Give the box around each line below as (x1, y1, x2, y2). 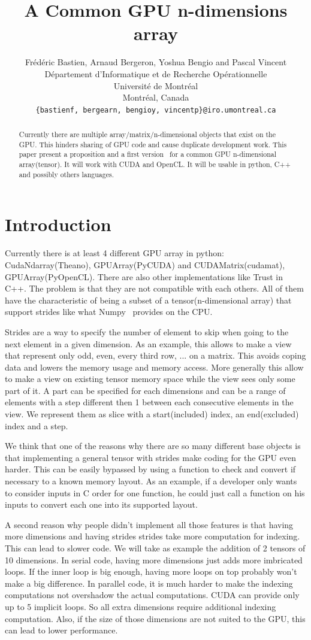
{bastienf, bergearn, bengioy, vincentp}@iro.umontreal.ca (35, 105, 276, 114)
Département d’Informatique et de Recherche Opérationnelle (44, 67, 267, 80)
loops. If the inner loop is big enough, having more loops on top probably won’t (5, 565, 297, 578)
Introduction (5, 212, 111, 236)
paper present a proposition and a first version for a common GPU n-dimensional (19, 149, 276, 159)
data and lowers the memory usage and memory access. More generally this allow (5, 360, 304, 373)
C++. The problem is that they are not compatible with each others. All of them (5, 282, 304, 295)
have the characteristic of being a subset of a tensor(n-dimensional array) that (5, 293, 292, 306)
